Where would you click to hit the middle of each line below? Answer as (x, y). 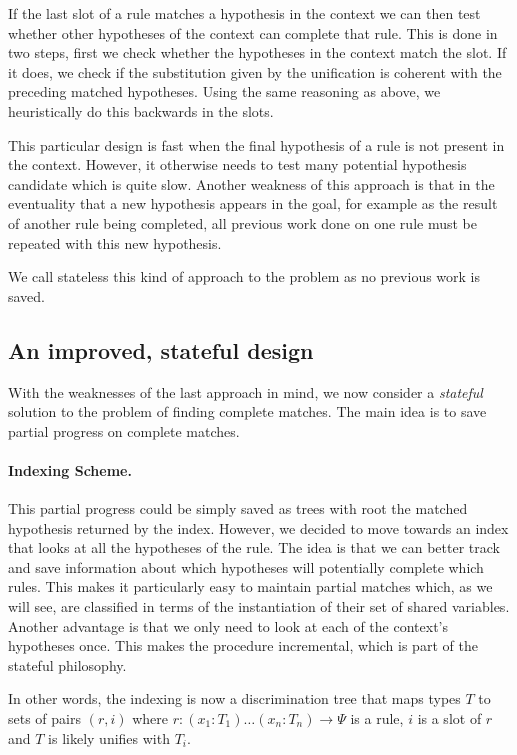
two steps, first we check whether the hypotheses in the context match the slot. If (257, 52)
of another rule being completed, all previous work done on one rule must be (242, 222)
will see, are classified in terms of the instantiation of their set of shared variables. (259, 606)
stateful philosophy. (67, 664)
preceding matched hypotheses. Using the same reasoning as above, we (224, 91)
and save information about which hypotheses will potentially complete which (246, 566)
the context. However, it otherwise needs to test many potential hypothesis (237, 164)
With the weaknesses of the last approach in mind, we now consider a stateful (245, 391)
